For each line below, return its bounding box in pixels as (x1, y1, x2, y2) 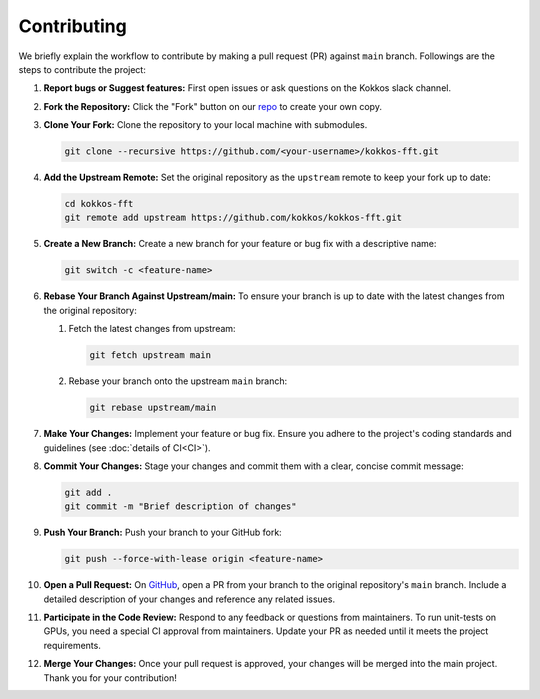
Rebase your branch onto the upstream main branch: (68, 375, 288, 387)
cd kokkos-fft (64, 198, 134, 210)
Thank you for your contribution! (43, 671, 177, 684)
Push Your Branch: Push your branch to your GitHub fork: (43, 526, 282, 539)
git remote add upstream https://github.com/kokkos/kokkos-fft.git (64, 212, 403, 224)
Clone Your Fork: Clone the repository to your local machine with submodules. (43, 119, 368, 131)
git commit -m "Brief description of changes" (64, 501, 297, 512)
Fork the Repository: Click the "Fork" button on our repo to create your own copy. (43, 100, 382, 112)
